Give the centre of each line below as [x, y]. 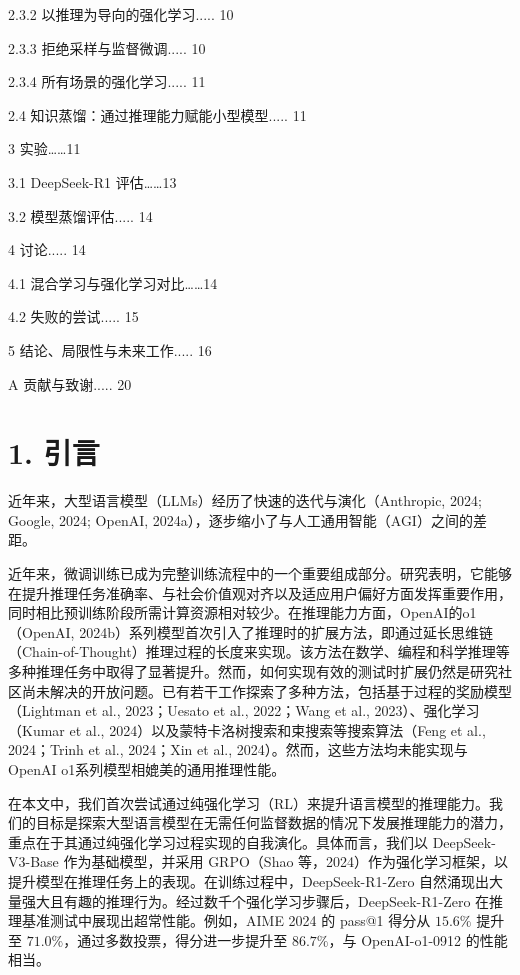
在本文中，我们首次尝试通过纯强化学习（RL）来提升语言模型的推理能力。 [249, 802]
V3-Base [33, 861]
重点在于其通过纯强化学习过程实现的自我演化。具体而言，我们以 [218, 841]
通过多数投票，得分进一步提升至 [182, 939]
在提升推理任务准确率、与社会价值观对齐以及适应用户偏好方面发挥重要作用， [260, 592]
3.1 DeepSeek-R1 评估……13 [92, 181]
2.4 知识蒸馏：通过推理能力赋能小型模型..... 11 [157, 114]
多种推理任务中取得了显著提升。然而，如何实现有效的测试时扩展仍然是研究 [253, 671]
